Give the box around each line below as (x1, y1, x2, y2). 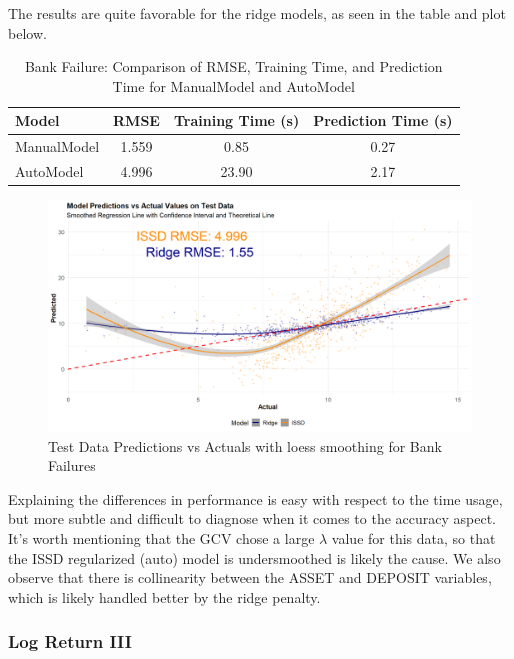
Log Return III (8, 629, 132, 654)
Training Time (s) (173, 110, 300, 131)
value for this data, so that (331, 528, 496, 548)
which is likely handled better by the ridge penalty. (8, 586, 321, 607)
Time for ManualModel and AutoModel (112, 75, 355, 96)
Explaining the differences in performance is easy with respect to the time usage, (8, 488, 503, 509)
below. (8, 22, 47, 43)
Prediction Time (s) (313, 110, 453, 131)
